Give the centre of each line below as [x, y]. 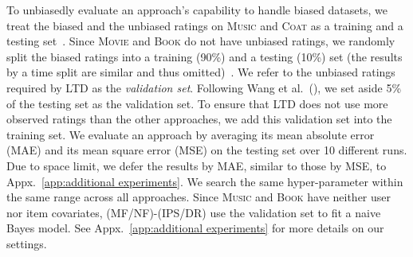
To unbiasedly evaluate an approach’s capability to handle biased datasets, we [197, 10]
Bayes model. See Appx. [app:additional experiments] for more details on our [195, 228]
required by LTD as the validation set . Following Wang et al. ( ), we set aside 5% [204, 87]
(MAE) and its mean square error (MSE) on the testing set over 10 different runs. [207, 150]
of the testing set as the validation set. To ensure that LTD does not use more [197, 103]
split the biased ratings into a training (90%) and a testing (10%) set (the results [205, 56]
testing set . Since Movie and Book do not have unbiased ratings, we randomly [201, 41]
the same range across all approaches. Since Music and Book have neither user [199, 197]
